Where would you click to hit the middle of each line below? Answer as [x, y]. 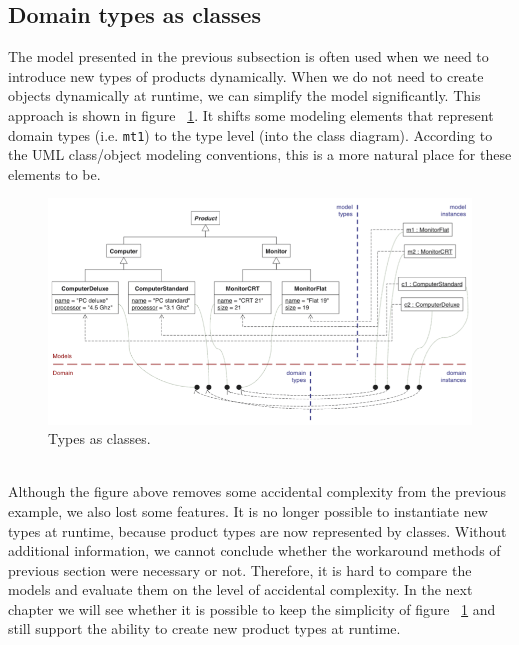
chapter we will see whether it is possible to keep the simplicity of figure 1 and [252, 608]
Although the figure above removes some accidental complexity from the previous [257, 491]
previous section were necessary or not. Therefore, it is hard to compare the [240, 569]
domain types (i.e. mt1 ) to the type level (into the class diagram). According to [250, 134]
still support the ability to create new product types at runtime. [204, 628]
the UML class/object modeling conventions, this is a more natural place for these [260, 154]
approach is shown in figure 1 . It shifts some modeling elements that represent [251, 114]
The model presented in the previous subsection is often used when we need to [248, 56]
